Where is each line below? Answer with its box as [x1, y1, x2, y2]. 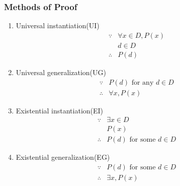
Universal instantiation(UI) [16, 20, 100, 31]
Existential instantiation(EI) [16, 105, 104, 115]
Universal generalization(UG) [16, 67, 106, 77]
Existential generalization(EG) [16, 152, 110, 162]
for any [131, 79, 154, 86]
